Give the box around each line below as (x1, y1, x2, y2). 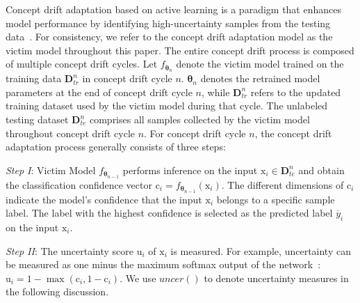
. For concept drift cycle (144, 125, 246, 140)
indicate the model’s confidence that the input (6, 192, 202, 206)
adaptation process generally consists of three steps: (6, 139, 226, 154)
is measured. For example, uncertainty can (170, 243, 351, 258)
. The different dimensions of (221, 177, 344, 192)
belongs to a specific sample (216, 192, 335, 206)
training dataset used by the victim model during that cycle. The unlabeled (6, 98, 328, 113)
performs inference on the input (122, 162, 258, 177)
